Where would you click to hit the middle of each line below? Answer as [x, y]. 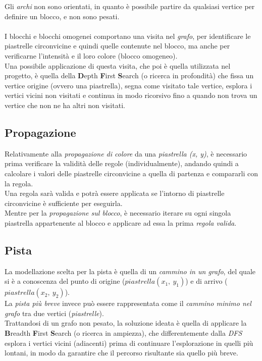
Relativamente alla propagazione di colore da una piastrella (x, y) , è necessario [126, 153]
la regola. [19, 183]
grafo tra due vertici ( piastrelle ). [54, 313]
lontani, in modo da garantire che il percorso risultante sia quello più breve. [121, 353]
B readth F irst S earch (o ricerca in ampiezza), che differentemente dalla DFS [123, 333]
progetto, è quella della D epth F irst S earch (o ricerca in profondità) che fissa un [129, 75]
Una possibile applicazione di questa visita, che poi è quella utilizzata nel [118, 65]
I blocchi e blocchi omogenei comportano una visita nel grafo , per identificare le [128, 36]
